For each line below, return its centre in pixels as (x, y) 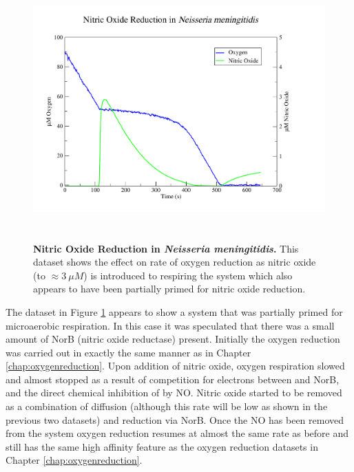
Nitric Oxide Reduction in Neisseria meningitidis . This (166, 248)
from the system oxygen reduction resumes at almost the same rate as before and (177, 433)
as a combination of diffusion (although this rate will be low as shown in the (167, 406)
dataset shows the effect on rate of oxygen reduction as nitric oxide (175, 262)
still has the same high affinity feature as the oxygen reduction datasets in (162, 446)
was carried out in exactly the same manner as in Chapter (128, 352)
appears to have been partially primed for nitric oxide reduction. (169, 289)
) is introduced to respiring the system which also (188, 275)
